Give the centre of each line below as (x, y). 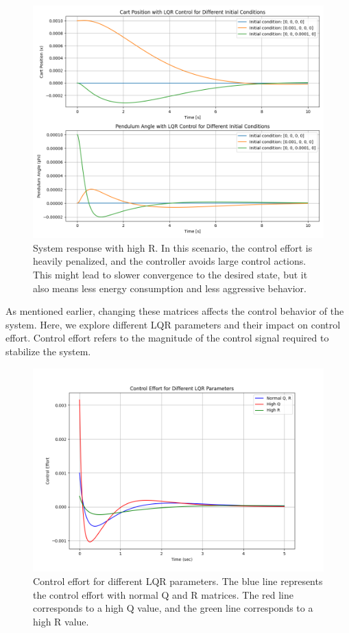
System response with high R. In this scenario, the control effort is (173, 247)
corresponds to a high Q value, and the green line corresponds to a (173, 608)
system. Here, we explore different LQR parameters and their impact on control (173, 324)
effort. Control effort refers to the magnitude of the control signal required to (167, 338)
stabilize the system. (48, 351)
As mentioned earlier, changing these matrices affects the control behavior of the (175, 311)
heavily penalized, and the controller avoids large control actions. (170, 261)
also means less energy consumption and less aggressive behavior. (170, 288)
